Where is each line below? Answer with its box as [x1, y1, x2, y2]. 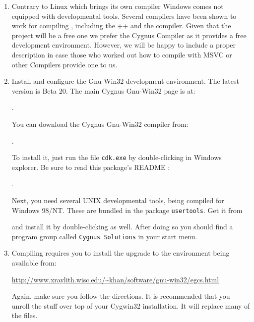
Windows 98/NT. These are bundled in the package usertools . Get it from [11, 205, 243, 215]
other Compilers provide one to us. [11, 59, 118, 69]
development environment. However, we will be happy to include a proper [11, 40, 236, 50]
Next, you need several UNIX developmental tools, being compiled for [11, 195, 224, 205]
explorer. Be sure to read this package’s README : [11, 161, 170, 172]
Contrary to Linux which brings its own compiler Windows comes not [11, 1, 224, 11]
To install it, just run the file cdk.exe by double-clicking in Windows [11, 152, 222, 162]
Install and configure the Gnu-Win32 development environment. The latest [11, 76, 239, 86]
